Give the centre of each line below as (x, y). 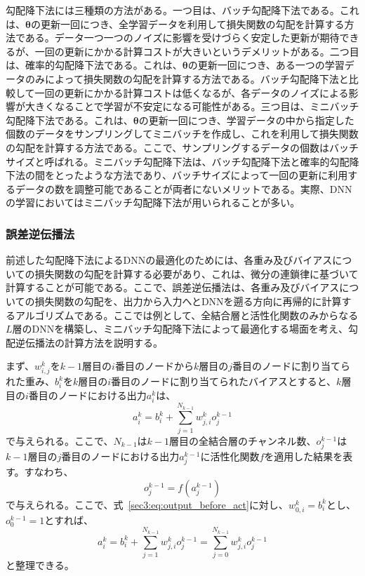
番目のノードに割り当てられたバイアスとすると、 (224, 381)
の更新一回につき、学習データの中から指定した (246, 120)
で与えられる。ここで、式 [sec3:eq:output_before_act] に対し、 (147, 504)
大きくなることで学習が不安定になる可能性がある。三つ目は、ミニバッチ (192, 106)
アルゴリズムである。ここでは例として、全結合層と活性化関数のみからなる (187, 315)
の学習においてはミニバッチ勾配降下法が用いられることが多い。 (153, 202)
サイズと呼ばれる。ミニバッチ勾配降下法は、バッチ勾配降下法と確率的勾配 (178, 161)
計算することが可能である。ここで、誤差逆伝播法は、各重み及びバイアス (173, 287)
